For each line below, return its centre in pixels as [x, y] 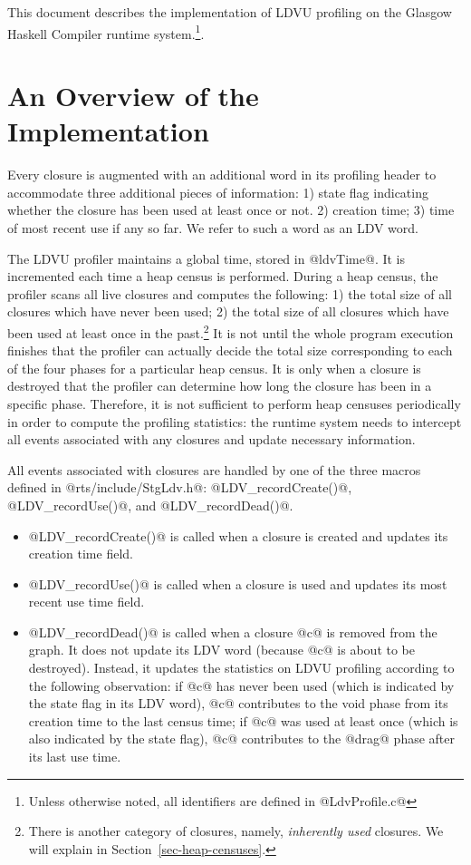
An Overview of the [133, 96]
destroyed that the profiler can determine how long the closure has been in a [220, 386]
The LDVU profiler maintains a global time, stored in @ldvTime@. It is [207, 258]
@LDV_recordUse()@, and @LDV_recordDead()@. [150, 505]
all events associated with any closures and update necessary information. [211, 439]
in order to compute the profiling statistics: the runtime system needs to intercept [235, 421]
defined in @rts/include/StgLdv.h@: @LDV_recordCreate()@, [180, 487]
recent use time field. [87, 602]
